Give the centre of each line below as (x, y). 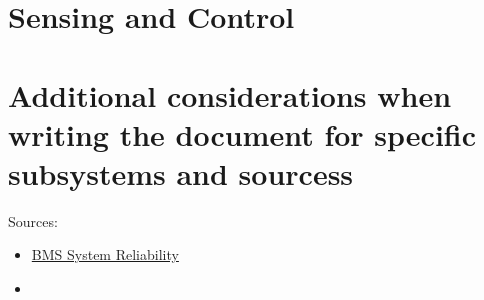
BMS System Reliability (105, 254)
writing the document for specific (242, 133)
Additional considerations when (230, 94)
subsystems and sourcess (181, 172)
